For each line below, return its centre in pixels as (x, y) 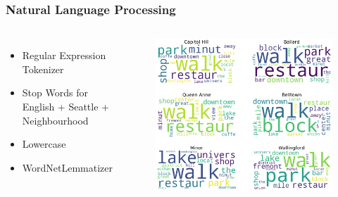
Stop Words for (55, 93)
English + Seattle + (65, 106)
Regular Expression (64, 55)
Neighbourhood (55, 120)
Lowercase (44, 144)
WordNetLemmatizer (68, 167)
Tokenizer (43, 69)
